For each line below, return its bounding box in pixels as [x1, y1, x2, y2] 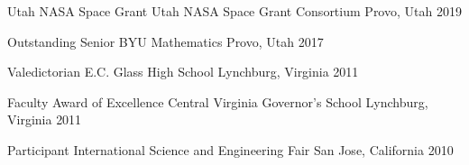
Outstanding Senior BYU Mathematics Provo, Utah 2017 [7, 32, 324, 50]
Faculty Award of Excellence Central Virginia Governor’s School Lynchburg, [7, 92, 428, 111]
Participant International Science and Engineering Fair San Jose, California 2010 [7, 140, 454, 159]
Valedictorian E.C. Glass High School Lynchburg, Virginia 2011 [7, 62, 359, 81]
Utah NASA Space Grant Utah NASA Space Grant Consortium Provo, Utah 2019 [7, 2, 462, 20]
